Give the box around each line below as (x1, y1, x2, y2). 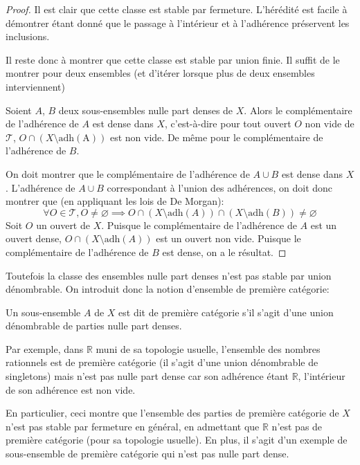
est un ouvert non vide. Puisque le (156, 231, 301, 246)
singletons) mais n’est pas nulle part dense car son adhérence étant (6, 369, 289, 383)
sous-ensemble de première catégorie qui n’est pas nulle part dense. (6, 446, 289, 461)
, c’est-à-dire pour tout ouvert (165, 116, 291, 131)
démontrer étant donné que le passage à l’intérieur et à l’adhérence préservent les (6, 15, 350, 30)
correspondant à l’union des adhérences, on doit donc (107, 180, 333, 194)
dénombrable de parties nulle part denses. (6, 318, 182, 333)
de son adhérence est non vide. (6, 382, 136, 396)
